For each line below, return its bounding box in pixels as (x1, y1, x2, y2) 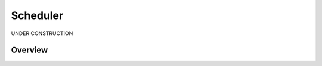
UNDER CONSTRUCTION (11, 30, 73, 37)
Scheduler (11, 9, 64, 22)
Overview (11, 45, 48, 55)
